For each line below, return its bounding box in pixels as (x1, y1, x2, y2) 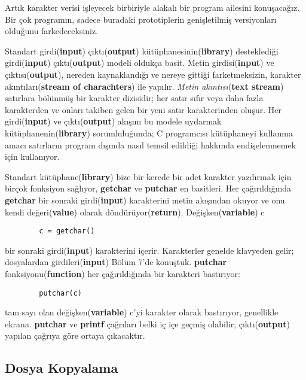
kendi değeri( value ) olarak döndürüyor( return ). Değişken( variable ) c (5, 205, 265, 218)
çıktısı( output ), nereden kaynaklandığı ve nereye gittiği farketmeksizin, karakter (5, 68, 301, 80)
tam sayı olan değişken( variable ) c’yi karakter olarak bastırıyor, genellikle (5, 306, 279, 318)
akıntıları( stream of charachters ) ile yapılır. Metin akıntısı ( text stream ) (5, 80, 284, 92)
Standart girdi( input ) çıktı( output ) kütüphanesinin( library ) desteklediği (5, 44, 279, 57)
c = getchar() (39, 227, 95, 236)
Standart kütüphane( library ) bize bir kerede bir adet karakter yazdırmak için (5, 170, 292, 183)
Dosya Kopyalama (5, 358, 118, 377)
